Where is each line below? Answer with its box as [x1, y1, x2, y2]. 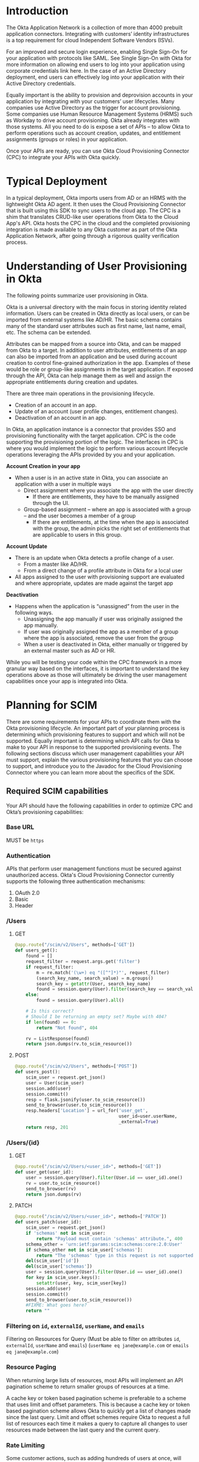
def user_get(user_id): [14, 1169, 74, 1175]
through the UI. [32, 499, 70, 506]
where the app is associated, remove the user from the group [23, 634, 174, 642]
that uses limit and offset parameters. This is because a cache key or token [6, 1401, 190, 1408]
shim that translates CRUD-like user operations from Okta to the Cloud [6, 213, 179, 220]
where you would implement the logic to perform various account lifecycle [6, 444, 188, 451]
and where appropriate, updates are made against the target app [14, 580, 173, 587]
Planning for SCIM [6, 699, 97, 712]
